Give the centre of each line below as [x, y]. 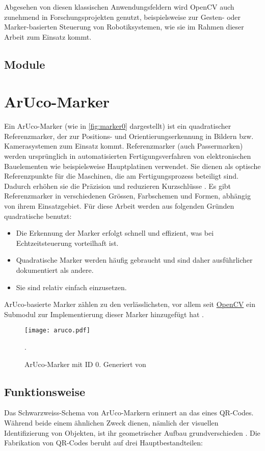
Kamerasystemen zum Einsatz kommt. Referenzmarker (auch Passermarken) [124, 146]
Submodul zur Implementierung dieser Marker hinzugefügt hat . [104, 314]
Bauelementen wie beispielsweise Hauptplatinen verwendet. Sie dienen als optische [132, 166]
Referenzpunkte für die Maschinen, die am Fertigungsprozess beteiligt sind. [121, 176]
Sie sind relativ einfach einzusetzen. [71, 287]
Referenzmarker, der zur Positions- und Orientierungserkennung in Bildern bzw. [129, 136]
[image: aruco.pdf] [57, 331]
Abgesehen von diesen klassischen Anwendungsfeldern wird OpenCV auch [119, 7]
